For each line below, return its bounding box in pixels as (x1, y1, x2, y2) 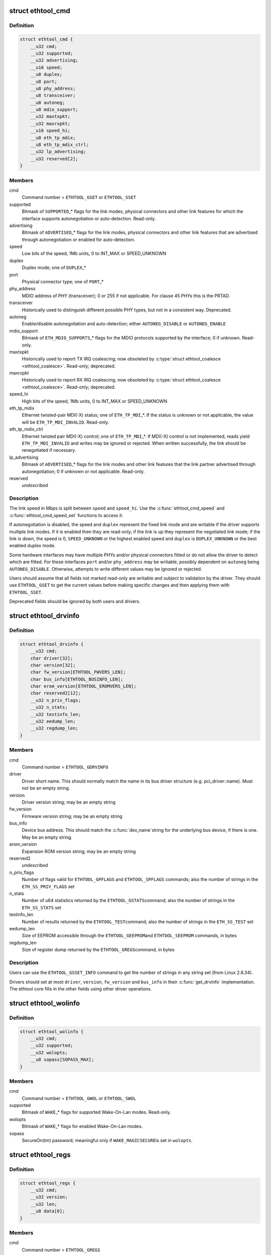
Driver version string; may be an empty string (22, 799, 115, 805)
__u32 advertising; (30, 58, 79, 63)
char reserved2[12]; (30, 690, 81, 696)
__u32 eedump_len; (30, 718, 76, 724)
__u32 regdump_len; (30, 725, 79, 731)
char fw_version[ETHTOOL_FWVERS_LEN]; (30, 669, 126, 675)
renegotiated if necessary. (22, 447, 76, 453)
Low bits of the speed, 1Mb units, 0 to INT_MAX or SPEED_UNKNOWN (22, 250, 167, 257)
